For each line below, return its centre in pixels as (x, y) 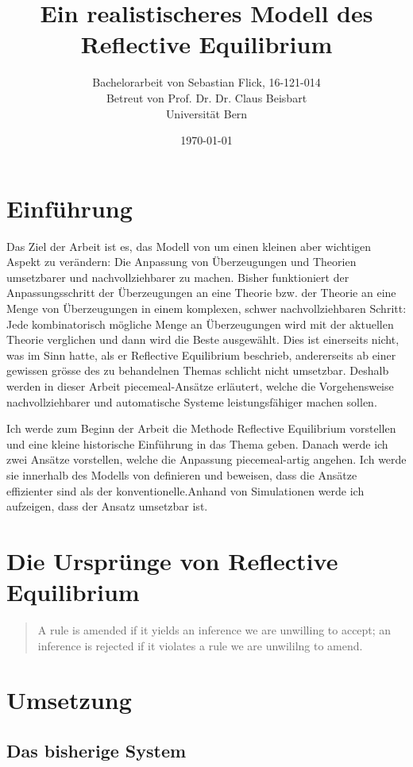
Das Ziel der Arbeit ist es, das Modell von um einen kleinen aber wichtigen (189, 246)
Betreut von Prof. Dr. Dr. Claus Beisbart (206, 97)
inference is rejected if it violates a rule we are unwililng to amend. (200, 645)
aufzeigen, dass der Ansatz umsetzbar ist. (107, 506)
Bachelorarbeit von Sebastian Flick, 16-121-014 (206, 82)
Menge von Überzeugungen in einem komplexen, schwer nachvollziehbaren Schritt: (206, 308)
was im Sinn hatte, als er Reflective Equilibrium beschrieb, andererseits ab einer (201, 355)
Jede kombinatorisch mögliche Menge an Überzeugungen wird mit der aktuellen (200, 324)
